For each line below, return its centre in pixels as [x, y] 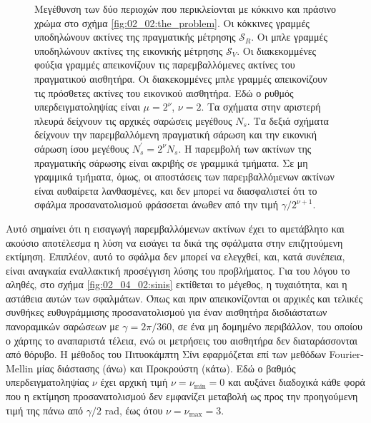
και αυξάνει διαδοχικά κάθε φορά [296, 382]
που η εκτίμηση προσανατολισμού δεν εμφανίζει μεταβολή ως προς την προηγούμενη [182, 396]
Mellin [20, 368]
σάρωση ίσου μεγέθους [82, 148]
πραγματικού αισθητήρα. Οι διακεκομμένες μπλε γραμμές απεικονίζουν [181, 78]
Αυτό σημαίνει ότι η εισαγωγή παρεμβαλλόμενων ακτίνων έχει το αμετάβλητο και [175, 228]
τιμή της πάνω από [45, 410]
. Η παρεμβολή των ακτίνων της [245, 148]
